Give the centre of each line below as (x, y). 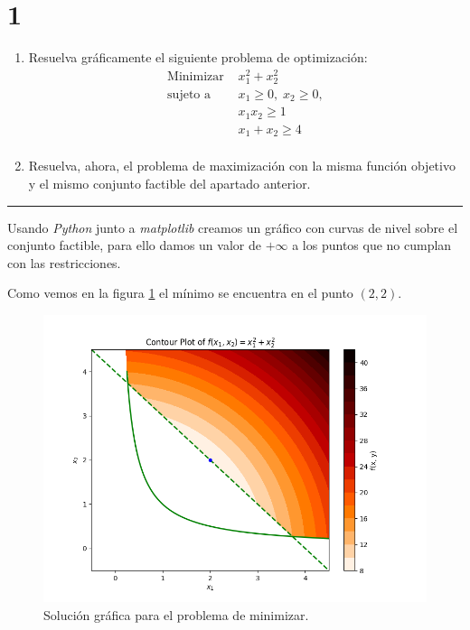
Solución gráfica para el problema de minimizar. (176, 614)
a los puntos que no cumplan (372, 245)
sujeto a (189, 95)
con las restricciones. (64, 262)
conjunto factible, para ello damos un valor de (134, 245)
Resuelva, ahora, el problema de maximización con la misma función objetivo (242, 166)
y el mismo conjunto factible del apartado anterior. (169, 184)
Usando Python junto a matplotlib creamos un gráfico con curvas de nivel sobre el (233, 227)
